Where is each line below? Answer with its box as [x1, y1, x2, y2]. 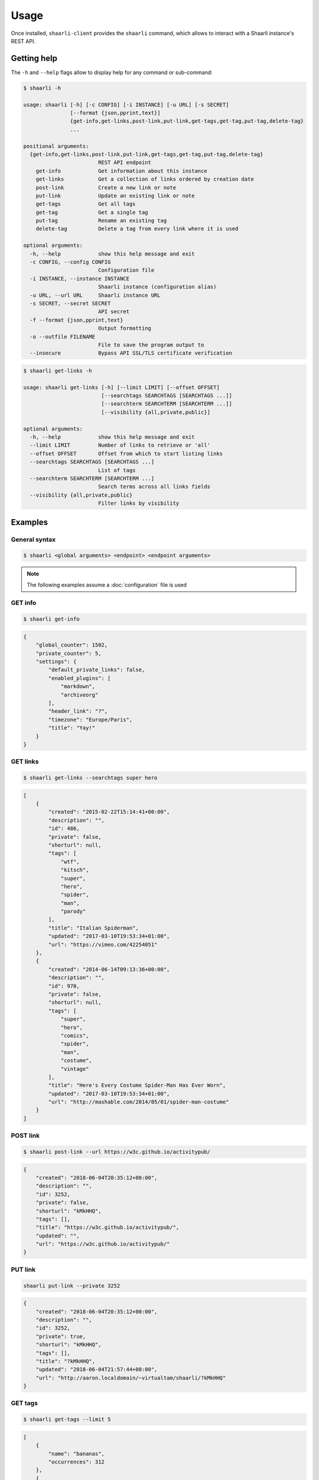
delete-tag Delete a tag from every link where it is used [35, 226, 239, 232]
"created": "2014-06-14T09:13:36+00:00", [48, 966, 170, 973]
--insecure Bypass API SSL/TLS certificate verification [30, 350, 233, 356]
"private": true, [35, 1333, 86, 1340]
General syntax [11, 535, 56, 543]
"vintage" [60, 1066, 89, 1072]
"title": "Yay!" [48, 725, 96, 731]
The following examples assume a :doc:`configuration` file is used [27, 581, 187, 588]
